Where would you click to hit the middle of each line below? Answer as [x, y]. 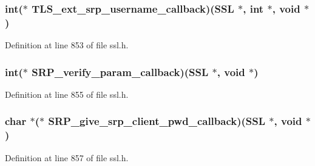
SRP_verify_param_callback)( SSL [120, 72]
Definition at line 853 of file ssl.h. [67, 45]
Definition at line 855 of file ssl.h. [67, 94]
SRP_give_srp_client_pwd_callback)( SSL [157, 121]
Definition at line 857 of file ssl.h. [67, 157]
